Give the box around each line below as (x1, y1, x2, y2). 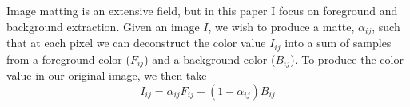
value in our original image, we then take (6, 66, 207, 83)
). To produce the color (290, 50, 404, 67)
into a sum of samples (285, 34, 392, 51)
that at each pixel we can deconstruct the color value (6, 34, 266, 51)
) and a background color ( (144, 50, 276, 67)
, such (372, 18, 400, 34)
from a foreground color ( (6, 50, 130, 67)
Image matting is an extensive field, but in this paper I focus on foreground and (6, 2, 398, 18)
